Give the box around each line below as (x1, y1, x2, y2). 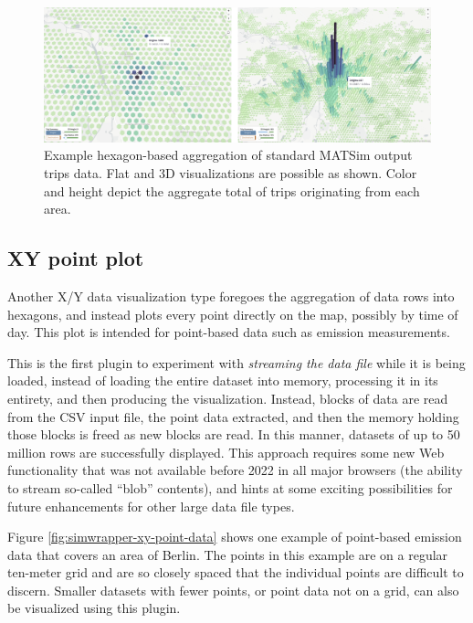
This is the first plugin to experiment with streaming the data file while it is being (7, 353, 466, 372)
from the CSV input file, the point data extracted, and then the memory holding (7, 407, 459, 426)
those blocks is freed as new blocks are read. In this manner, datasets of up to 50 (7, 425, 460, 444)
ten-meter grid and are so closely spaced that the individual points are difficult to (7, 563, 464, 582)
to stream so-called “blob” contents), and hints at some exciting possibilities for (7, 478, 453, 497)
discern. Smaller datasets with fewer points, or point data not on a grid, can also (7, 580, 459, 599)
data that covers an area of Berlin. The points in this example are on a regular (7, 544, 448, 564)
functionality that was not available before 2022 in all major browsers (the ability (7, 460, 463, 480)
